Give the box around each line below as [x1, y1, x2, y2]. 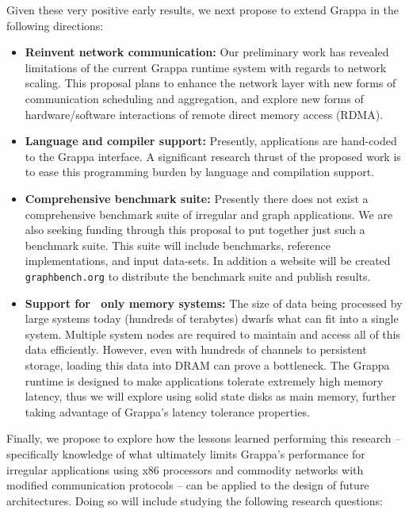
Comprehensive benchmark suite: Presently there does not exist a [25, 190, 369, 206]
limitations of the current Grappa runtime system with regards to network [25, 59, 387, 75]
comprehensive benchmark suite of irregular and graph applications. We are [25, 205, 393, 222]
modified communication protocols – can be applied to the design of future [6, 477, 369, 493]
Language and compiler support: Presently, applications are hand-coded [25, 132, 397, 149]
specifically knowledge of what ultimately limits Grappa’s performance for [6, 445, 365, 462]
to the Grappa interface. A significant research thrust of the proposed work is [25, 148, 401, 164]
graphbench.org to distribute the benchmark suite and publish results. [25, 267, 371, 284]
